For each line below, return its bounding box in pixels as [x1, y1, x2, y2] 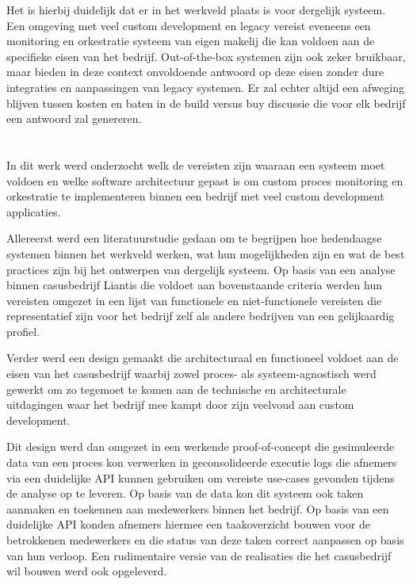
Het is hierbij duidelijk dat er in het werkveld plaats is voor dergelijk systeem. [6, 2, 386, 17]
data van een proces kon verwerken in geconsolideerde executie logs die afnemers [6, 454, 397, 471]
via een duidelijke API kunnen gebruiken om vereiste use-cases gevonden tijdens [6, 469, 395, 486]
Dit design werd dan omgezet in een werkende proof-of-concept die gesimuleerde [6, 438, 395, 455]
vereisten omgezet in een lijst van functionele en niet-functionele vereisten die [6, 292, 382, 308]
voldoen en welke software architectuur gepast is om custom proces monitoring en [6, 172, 403, 189]
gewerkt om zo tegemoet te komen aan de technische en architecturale [6, 380, 346, 397]
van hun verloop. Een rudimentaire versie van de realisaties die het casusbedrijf [6, 547, 392, 563]
